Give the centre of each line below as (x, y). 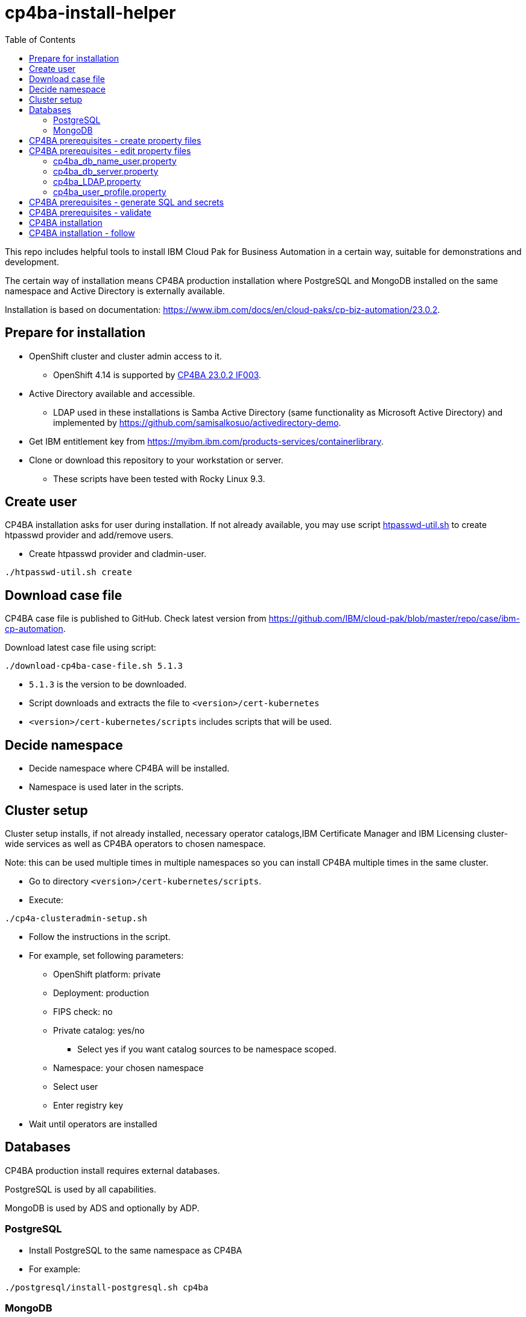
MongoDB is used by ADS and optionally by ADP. (102, 1208)
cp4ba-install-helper (90, 13)
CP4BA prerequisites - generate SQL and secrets (126, 202)
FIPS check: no (83, 1011)
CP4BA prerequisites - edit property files (110, 150)
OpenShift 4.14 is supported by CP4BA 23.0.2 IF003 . (157, 375)
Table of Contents (40, 39)
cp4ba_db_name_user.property (115, 161)
